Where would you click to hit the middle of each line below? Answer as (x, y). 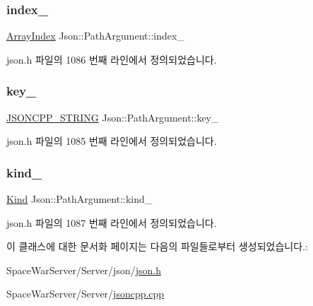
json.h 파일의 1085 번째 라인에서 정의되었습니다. (112, 141)
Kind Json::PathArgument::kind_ (79, 199)
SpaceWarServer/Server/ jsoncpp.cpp (85, 294)
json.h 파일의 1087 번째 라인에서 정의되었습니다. (112, 222)
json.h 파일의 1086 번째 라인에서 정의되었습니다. (112, 59)
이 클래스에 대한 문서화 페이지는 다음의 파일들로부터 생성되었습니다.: (157, 246)
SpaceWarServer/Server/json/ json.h (84, 270)
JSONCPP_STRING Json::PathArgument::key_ (113, 117)
